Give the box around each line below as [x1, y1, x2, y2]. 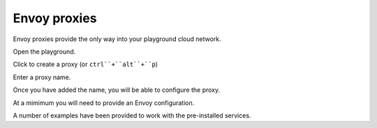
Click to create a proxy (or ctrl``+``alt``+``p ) [13, 60, 158, 69]
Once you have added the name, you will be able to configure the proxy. [13, 86, 221, 94]
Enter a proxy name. [13, 73, 71, 81]
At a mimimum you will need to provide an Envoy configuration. [13, 98, 195, 107]
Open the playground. [13, 47, 76, 56]
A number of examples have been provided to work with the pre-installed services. [13, 111, 251, 120]
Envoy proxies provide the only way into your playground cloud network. [13, 35, 221, 43]
